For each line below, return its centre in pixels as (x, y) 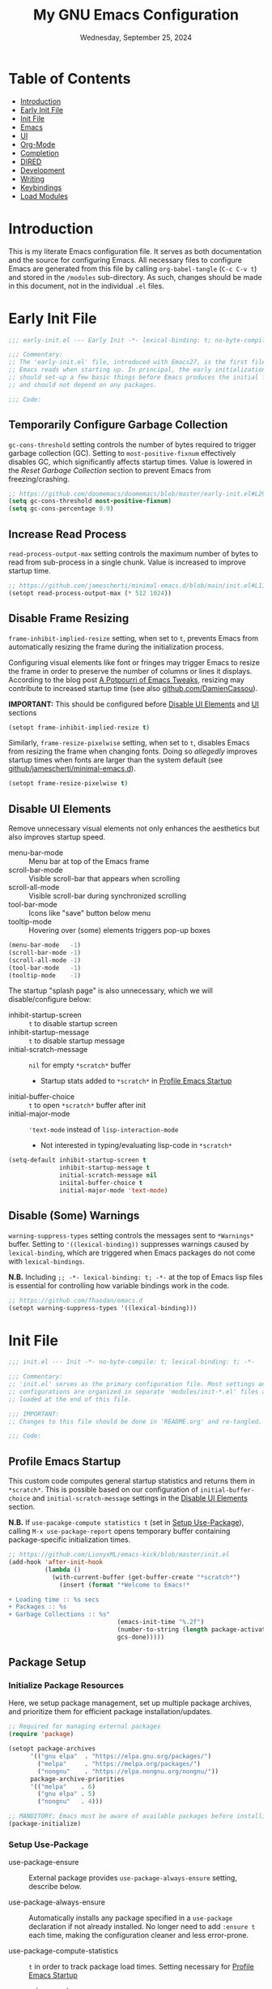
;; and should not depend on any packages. (83, 384)
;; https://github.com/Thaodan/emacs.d (76, 1300)
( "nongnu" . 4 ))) (70, 1802)
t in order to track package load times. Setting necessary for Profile (141, 1967)
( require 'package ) (41, 1734)
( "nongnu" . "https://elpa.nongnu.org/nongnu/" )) (128, 1771)
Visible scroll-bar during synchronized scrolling (108, 896)
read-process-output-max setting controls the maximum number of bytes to (134, 553)
